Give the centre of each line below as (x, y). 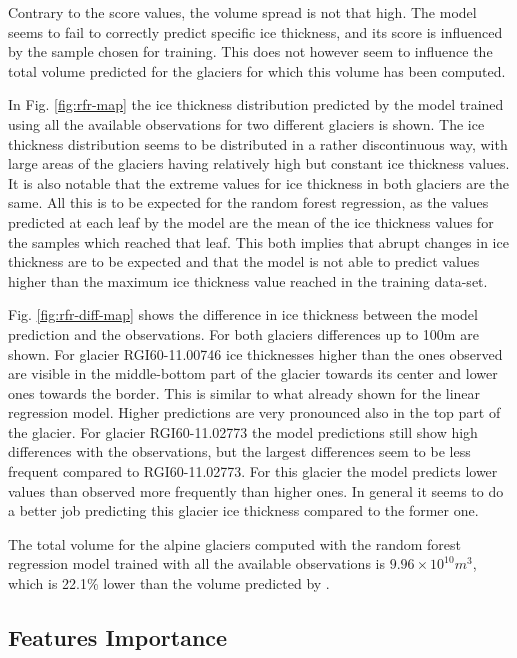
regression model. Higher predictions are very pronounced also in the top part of (254, 412)
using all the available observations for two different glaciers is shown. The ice (246, 123)
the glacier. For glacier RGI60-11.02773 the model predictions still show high (243, 431)
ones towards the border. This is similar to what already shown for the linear (244, 392)
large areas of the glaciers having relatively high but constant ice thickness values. (259, 163)
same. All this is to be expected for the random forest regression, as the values (248, 202)
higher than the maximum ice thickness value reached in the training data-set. (248, 280)
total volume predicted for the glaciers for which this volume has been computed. (257, 70)
